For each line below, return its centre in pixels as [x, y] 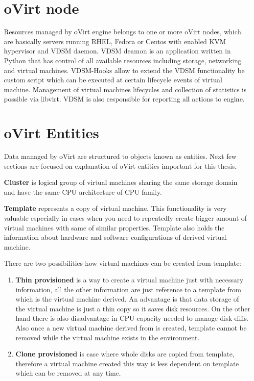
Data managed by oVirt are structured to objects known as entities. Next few [120, 156]
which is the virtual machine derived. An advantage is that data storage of [127, 299]
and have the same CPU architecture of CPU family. [83, 191]
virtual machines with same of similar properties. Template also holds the [114, 227]
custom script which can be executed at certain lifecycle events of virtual [113, 80]
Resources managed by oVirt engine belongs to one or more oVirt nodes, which [123, 32]
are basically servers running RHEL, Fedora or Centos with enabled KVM [115, 41]
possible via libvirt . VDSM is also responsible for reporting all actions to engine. [124, 99]
